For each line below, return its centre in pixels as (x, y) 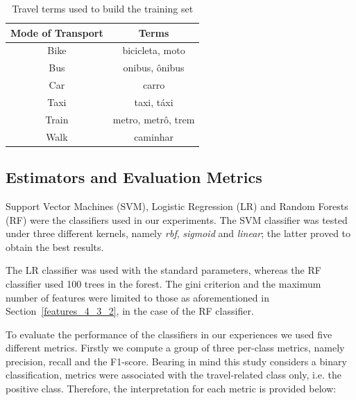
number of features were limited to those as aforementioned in (137, 297)
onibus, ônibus (154, 68)
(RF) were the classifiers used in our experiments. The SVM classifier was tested (177, 219)
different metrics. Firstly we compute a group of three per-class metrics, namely (175, 348)
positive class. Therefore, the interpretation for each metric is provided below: (171, 389)
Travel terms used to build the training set (103, 8)
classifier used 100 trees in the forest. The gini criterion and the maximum (163, 283)
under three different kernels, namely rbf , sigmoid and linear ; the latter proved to (178, 233)
